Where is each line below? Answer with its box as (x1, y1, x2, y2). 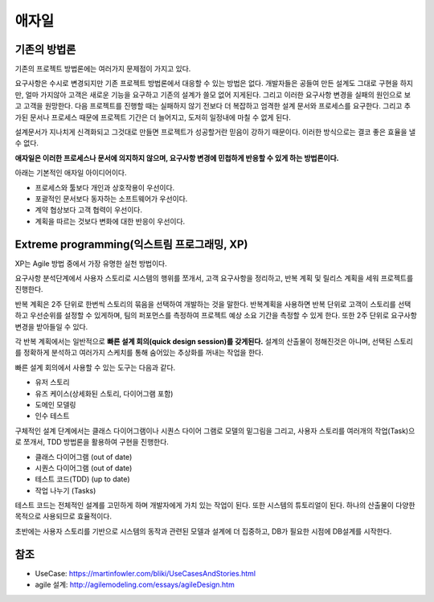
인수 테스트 (35, 411, 70, 421)
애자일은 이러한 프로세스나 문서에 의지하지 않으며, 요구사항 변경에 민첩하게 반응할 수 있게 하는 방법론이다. (14, 153, 339, 162)
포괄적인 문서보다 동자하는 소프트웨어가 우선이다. (35, 194, 188, 203)
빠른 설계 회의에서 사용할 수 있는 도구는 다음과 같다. (14, 362, 176, 372)
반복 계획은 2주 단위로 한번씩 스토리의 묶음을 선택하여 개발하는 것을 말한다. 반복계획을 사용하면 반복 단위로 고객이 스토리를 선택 (14, 299, 411, 309)
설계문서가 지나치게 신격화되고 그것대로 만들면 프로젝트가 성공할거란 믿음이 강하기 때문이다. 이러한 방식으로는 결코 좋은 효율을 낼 (14, 127, 416, 137)
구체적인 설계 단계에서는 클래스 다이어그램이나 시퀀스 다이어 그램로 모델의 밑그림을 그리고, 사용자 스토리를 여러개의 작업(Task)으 (14, 426, 416, 436)
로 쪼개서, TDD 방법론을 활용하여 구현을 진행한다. (14, 437, 169, 447)
